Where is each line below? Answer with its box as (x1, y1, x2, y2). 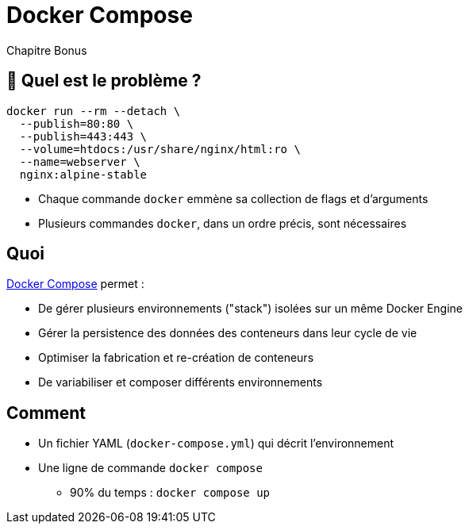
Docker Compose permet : (6, 277, 144, 291)
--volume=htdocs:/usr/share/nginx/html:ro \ (19, 142, 301, 156)
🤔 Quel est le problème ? (6, 71, 202, 91)
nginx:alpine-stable (19, 167, 148, 181)
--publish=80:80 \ (19, 117, 134, 130)
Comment (6, 402, 86, 423)
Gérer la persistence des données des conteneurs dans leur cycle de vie (38, 326, 417, 340)
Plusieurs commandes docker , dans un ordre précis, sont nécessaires (38, 216, 407, 230)
